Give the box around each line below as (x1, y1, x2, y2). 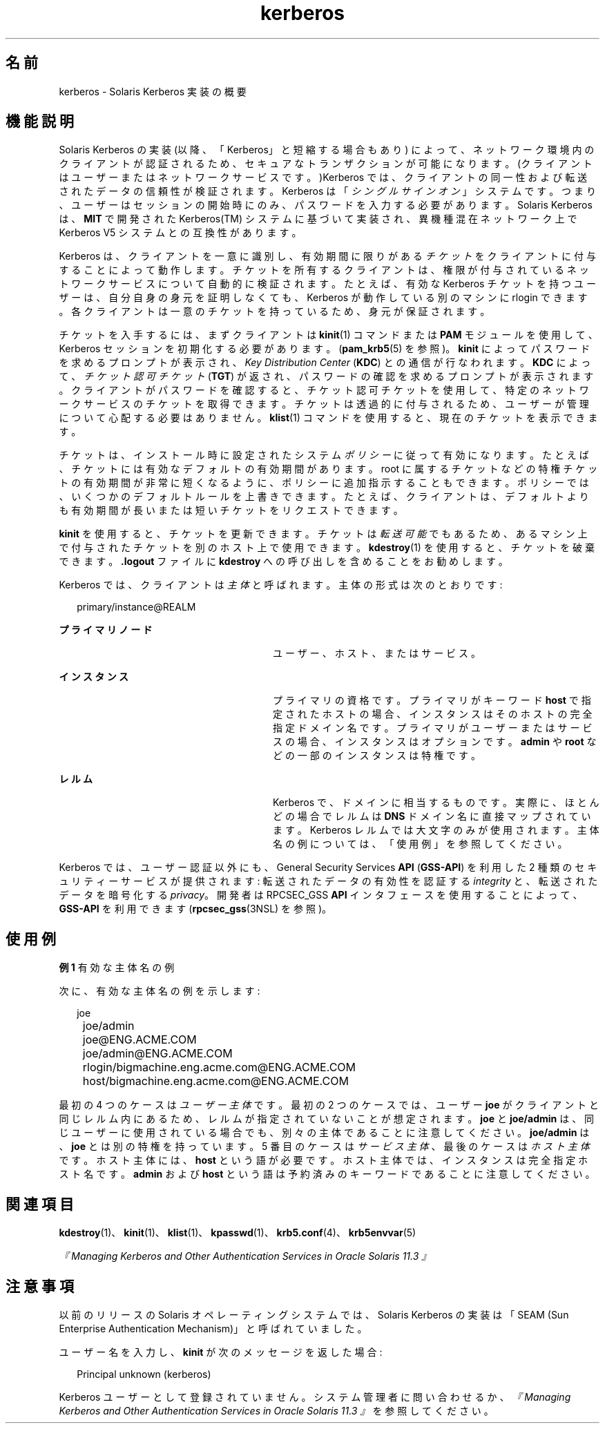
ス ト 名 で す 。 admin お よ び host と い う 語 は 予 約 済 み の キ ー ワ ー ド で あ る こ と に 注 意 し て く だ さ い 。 (59, 1168, 595, 1180)
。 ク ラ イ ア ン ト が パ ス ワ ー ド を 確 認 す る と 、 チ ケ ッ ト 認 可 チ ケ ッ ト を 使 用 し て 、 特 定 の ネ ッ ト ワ (59, 384, 589, 396)
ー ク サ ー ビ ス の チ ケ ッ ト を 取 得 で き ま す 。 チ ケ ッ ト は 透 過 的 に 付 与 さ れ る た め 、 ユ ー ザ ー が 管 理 (59, 398, 589, 410)
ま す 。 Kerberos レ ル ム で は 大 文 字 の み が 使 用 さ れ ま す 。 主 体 (273, 824, 599, 836)
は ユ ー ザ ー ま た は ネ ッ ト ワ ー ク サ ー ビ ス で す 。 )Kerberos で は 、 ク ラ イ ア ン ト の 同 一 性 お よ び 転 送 (59, 171, 588, 184)
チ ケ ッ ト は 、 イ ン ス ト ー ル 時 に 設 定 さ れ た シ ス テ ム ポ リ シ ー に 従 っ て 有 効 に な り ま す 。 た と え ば (59, 449, 589, 461)
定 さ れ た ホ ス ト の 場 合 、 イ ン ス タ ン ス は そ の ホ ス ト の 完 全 (273, 708, 593, 720)
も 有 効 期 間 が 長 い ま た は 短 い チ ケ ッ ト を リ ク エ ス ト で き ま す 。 (59, 504, 403, 517)
